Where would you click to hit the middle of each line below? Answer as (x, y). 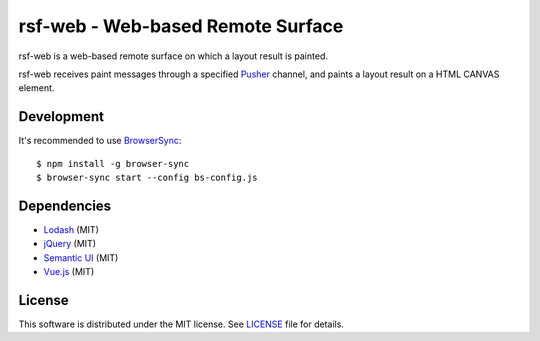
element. (36, 88)
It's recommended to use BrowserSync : (100, 141)
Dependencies (65, 205)
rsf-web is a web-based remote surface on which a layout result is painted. (173, 56)
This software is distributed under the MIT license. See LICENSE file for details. (181, 324)
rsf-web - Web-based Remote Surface (181, 26)
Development (61, 116)
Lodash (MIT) (71, 229)
